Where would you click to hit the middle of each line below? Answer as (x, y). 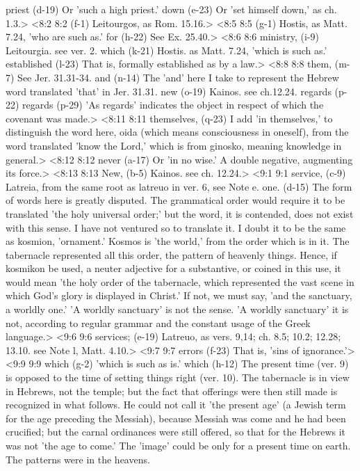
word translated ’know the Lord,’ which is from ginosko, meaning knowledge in (174, 145)
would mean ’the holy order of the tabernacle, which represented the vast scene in (180, 281)
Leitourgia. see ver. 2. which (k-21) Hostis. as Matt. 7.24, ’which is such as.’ (166, 50)
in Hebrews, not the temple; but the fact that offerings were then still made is (172, 391)
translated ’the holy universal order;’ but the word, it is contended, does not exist (180, 213)
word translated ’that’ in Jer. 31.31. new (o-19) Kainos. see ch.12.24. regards (169, 91)
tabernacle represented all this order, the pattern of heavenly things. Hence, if (171, 254)
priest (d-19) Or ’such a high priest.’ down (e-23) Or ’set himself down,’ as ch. (171, 9)
